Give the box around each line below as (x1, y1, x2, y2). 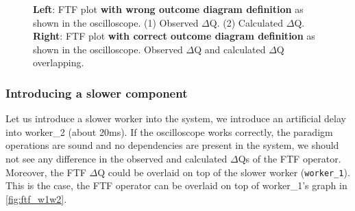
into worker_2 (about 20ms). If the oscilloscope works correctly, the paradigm (5, 124, 333, 139)
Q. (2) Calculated (209, 15, 284, 29)
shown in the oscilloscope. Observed (33, 42, 183, 56)
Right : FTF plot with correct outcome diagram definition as (33, 29, 315, 43)
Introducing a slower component (5, 84, 188, 101)
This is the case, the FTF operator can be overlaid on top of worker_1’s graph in (5, 178, 347, 193)
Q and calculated (194, 42, 266, 56)
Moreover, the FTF (5, 165, 86, 179)
